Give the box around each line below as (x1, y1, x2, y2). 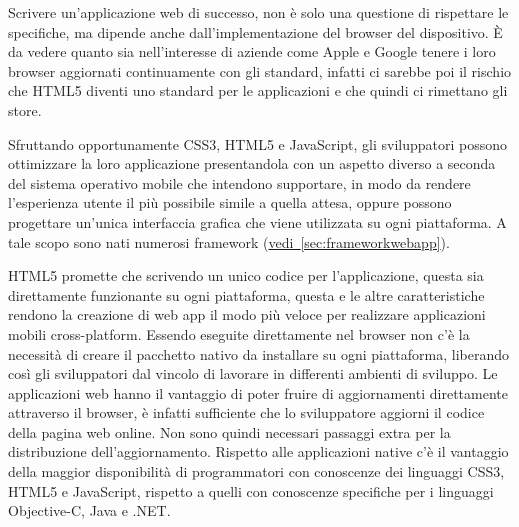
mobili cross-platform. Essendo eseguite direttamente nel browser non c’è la (8, 323, 470, 344)
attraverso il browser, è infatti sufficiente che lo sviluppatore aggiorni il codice (8, 402, 485, 423)
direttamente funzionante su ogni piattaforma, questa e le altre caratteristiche (8, 284, 485, 305)
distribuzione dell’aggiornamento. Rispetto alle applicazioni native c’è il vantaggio (8, 441, 509, 462)
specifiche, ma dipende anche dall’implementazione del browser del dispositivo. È (8, 21, 503, 42)
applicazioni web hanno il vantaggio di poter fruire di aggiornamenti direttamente (8, 382, 508, 403)
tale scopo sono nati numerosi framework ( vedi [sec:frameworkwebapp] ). (8, 231, 450, 252)
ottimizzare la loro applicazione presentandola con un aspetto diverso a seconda (8, 153, 496, 174)
